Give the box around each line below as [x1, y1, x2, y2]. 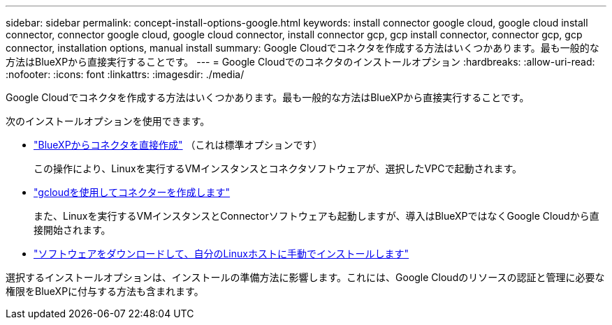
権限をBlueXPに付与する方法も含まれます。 [6, 285, 204, 297]
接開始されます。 [34, 224, 111, 236]
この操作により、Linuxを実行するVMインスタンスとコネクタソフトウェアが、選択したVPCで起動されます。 [34, 162, 522, 174]
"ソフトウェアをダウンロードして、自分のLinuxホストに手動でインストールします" [34, 248, 409, 259]
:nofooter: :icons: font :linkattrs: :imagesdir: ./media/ [6, 68, 245, 80]
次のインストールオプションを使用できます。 [6, 115, 210, 127]
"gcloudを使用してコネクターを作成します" [34, 186, 231, 198]
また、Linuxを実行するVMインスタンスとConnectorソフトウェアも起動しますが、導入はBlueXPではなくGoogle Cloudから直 [34, 210, 599, 222]
